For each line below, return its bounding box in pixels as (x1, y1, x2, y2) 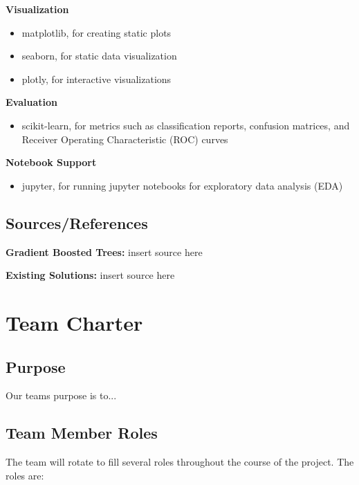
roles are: (6, 468, 44, 482)
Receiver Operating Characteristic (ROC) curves (21, 131, 228, 146)
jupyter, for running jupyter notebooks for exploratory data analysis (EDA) (21, 178, 343, 192)
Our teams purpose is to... (6, 388, 117, 403)
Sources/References (6, 212, 148, 233)
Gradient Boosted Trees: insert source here (6, 244, 203, 259)
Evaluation (6, 95, 57, 109)
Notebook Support (6, 155, 97, 170)
